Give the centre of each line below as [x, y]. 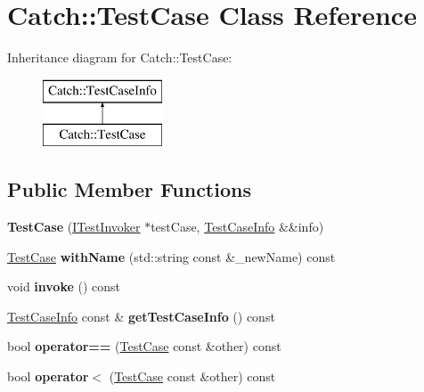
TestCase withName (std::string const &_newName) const [171, 256]
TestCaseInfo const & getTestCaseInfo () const [141, 316]
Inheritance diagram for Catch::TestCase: [120, 57]
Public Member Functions [129, 189]
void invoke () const [64, 286]
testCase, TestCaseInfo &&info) [237, 227]
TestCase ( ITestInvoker [74, 227]
